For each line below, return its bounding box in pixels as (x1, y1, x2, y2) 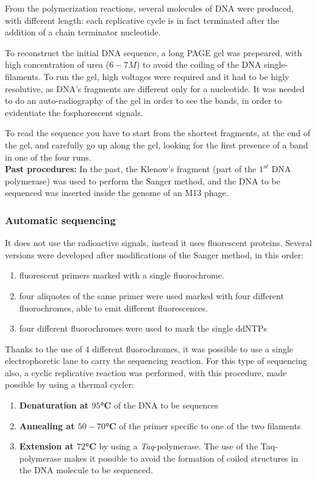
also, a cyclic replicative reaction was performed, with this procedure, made (5, 366, 287, 379)
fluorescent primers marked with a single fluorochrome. (19, 269, 224, 282)
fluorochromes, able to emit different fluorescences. (19, 301, 208, 314)
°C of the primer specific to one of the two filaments (105, 419, 301, 432)
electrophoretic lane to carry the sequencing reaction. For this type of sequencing (5, 354, 307, 367)
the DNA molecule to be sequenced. (19, 464, 153, 476)
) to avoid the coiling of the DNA (136, 58, 262, 71)
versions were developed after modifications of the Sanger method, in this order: (5, 248, 304, 261)
